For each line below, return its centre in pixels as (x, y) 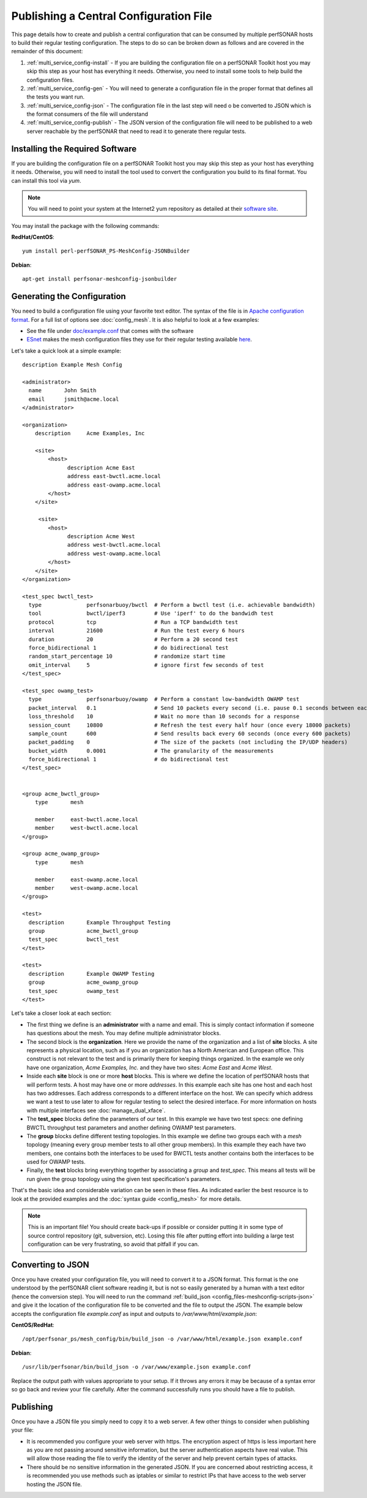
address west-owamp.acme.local (114, 553)
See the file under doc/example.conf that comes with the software (110, 330)
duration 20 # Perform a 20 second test (133, 639)
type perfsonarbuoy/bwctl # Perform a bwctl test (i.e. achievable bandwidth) (172, 605)
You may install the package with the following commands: (85, 226)
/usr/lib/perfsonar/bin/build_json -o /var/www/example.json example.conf (137, 1367)
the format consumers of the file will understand (87, 114)
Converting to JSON (50, 1265)
